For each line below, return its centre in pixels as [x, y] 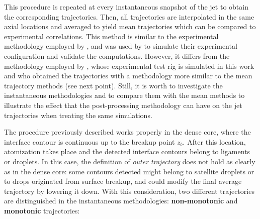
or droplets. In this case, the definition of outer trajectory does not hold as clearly [130, 161]
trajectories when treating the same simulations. [78, 115]
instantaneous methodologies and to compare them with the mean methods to [124, 95]
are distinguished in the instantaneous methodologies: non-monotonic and [121, 201]
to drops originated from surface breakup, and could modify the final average [123, 181]
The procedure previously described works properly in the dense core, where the [127, 132]
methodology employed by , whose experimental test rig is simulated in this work [129, 66]
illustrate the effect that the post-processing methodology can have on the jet [123, 105]
